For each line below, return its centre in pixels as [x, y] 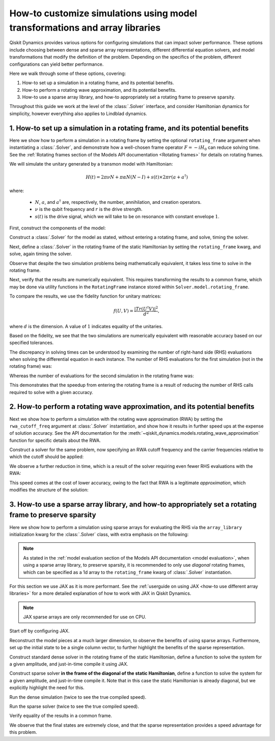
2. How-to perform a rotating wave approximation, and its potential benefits [132, 407]
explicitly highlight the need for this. [47, 687]
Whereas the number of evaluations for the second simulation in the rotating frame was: [102, 376]
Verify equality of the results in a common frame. [61, 716]
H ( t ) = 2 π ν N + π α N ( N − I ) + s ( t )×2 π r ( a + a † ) [137, 177]
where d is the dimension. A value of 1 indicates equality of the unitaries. [86, 326]
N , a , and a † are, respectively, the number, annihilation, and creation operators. [118, 202]
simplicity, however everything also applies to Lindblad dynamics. [78, 113]
